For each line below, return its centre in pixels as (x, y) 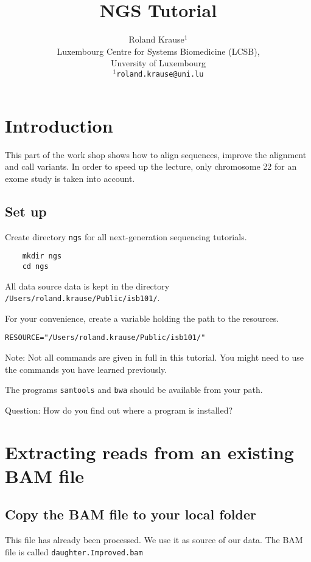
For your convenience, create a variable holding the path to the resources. (142, 318)
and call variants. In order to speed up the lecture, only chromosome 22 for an (151, 166)
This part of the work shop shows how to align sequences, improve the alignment (156, 154)
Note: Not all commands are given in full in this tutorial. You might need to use (155, 357)
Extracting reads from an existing (149, 452)
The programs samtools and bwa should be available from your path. (134, 390)
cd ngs (35, 266)
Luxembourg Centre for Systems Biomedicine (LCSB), (158, 51)
